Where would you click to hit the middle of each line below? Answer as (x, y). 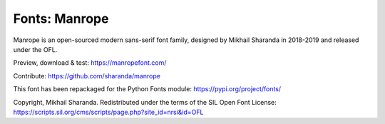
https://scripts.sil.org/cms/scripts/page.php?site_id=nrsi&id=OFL (108, 112)
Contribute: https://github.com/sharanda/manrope (87, 76)
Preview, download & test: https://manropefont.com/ (90, 63)
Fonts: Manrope (61, 19)
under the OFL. (35, 49)
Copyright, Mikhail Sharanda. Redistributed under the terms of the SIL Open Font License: (145, 102)
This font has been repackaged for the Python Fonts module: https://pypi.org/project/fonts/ (147, 89)
